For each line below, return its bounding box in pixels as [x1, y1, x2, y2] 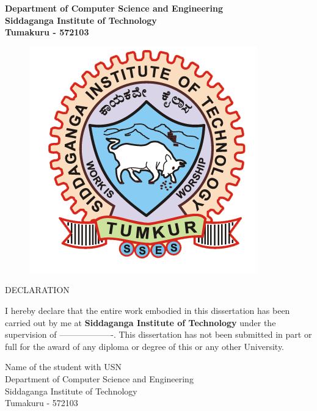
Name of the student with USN [5, 360, 122, 373]
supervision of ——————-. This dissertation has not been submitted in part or [5, 328, 312, 341]
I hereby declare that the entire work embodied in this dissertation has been [5, 304, 290, 316]
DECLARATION [5, 283, 70, 296]
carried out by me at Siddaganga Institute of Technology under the [5, 316, 276, 329]
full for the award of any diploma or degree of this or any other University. [5, 340, 285, 352]
